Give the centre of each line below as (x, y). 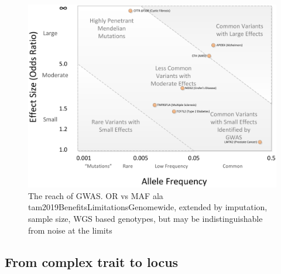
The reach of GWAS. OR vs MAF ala (96, 195)
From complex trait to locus (92, 261)
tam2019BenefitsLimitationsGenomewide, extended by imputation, (148, 207)
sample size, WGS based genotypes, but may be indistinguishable (145, 218)
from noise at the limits (70, 230)
